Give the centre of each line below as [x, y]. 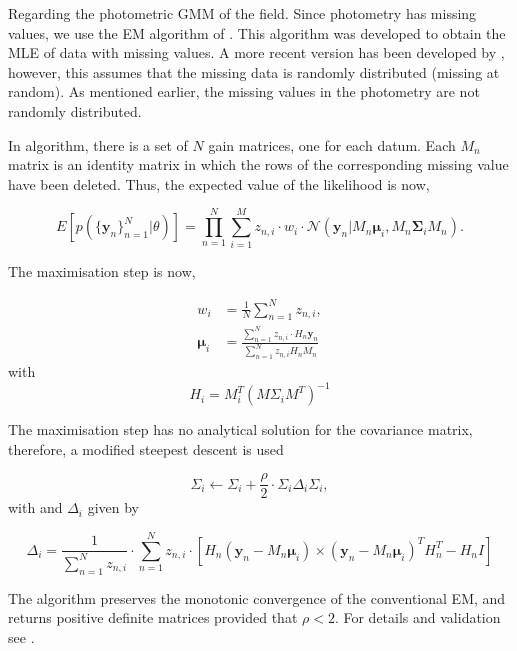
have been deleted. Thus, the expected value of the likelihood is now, [219, 183]
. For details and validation [417, 617]
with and [35, 507]
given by [113, 507]
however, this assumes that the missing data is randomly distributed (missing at [254, 71]
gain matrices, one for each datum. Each [332, 144]
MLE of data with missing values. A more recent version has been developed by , [256, 52]
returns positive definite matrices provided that [153, 617]
